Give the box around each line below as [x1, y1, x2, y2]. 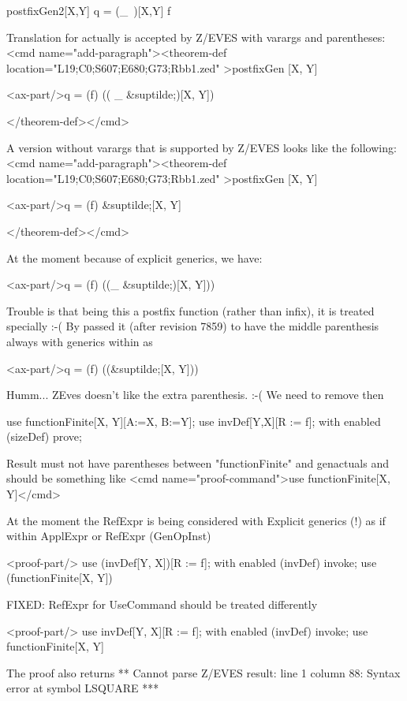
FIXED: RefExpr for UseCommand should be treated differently [6, 596, 318, 613]
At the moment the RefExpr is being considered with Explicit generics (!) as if [6, 512, 386, 528]
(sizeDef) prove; [6, 428, 82, 445]
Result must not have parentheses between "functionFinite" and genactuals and [6, 454, 389, 471]
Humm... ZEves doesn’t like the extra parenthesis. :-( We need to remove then [6, 386, 384, 403]
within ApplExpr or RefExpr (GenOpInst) [6, 528, 211, 544]
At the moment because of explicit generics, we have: [6, 249, 263, 266]
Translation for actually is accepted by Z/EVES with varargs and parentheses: [6, 28, 386, 45]
